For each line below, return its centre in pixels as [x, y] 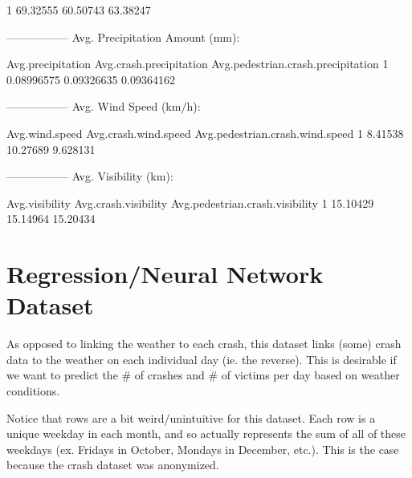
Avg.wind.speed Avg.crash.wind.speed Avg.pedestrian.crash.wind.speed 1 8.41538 [205, 133]
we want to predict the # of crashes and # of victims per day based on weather [203, 375]
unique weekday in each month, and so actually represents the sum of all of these [206, 433]
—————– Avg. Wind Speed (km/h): [104, 106]
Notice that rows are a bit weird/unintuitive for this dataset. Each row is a [191, 417]
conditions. [33, 391]
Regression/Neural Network [165, 274]
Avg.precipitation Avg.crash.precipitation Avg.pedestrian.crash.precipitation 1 [198, 64]
